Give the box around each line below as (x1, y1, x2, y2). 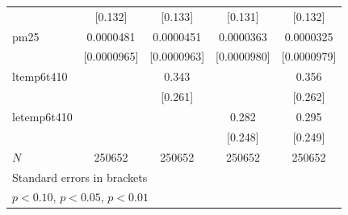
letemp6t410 (12, 107, 73, 124)
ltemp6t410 (12, 68, 68, 85)
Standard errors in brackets (12, 168, 148, 185)
